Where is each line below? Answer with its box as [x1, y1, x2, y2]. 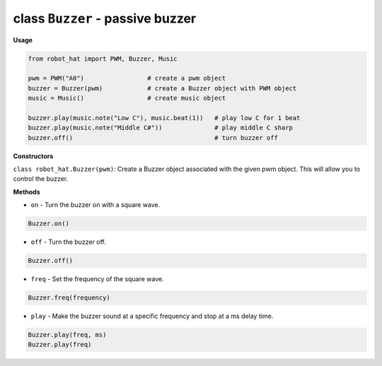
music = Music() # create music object [28, 94, 226, 102]
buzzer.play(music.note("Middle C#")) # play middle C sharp [28, 124, 294, 132]
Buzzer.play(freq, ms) [28, 331, 107, 339]
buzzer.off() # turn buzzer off [28, 134, 279, 141]
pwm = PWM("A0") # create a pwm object [28, 74, 226, 83]
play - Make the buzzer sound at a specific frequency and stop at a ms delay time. [30, 312, 274, 321]
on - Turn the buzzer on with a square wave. [30, 201, 161, 209]
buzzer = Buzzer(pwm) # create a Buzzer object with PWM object [28, 84, 297, 92]
